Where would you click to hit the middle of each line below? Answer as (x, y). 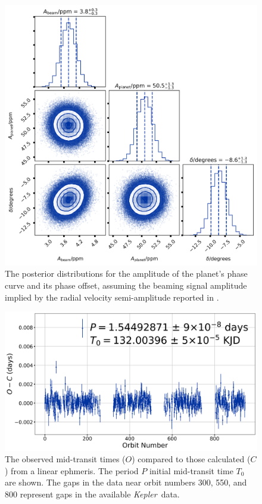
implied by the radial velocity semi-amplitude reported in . (112, 297)
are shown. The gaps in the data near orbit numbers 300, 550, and (126, 482)
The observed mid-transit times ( (65, 459)
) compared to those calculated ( (191, 459)
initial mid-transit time (191, 470)
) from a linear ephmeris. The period (72, 470)
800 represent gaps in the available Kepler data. (92, 494)
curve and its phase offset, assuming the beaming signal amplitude (126, 285)
